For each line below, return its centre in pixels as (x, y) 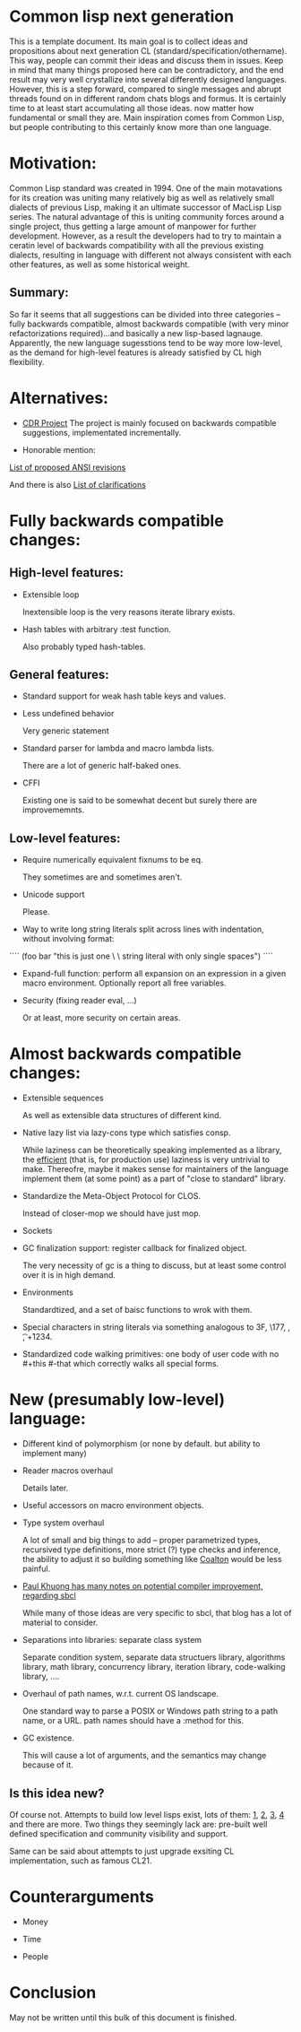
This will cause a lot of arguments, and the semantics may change (144, 1756)
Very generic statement (65, 731)
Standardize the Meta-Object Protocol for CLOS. (112, 1196)
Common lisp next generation (122, 17)
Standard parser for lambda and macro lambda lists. (118, 748)
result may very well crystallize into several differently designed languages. (148, 79)
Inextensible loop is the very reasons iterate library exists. (129, 612)
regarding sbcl (49, 1596)
